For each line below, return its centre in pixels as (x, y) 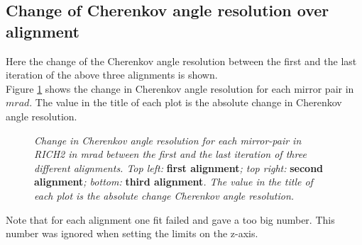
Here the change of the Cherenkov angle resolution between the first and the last (181, 61)
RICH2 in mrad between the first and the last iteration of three (170, 154)
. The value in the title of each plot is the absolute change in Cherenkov (186, 102)
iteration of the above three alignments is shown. (112, 75)
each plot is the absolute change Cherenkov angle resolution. (164, 195)
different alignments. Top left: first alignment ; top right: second (179, 167)
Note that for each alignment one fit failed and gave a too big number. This (170, 219)
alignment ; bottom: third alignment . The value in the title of (174, 182)
